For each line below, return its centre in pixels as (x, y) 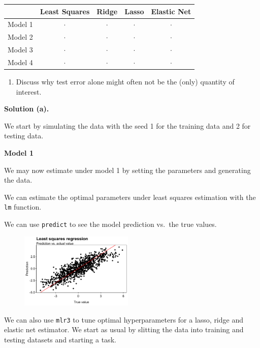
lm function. (23, 207)
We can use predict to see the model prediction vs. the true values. (110, 224)
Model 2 (20, 37)
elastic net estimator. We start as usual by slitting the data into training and (124, 329)
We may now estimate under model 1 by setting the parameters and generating (127, 170)
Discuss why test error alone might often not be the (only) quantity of (125, 81)
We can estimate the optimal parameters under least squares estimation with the (130, 197)
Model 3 (20, 50)
